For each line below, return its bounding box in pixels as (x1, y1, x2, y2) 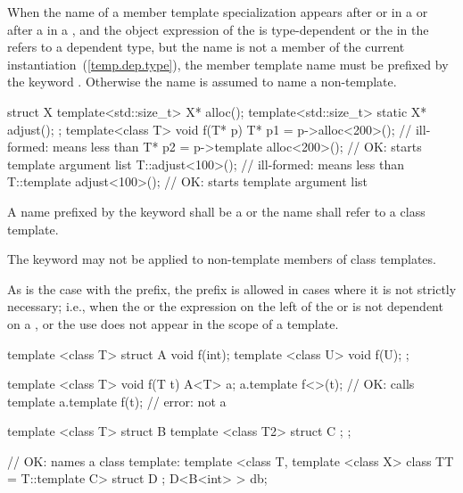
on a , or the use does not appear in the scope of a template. (7, 314, 339, 333)
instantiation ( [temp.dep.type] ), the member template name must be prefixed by (7, 54, 449, 73)
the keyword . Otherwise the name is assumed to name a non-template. (7, 72, 397, 91)
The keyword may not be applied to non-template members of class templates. (7, 250, 436, 268)
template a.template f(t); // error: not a (7, 391, 227, 410)
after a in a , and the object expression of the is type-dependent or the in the (7, 20, 429, 38)
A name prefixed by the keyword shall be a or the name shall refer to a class (7, 201, 426, 220)
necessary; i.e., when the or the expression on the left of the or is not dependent (7, 297, 443, 316)
